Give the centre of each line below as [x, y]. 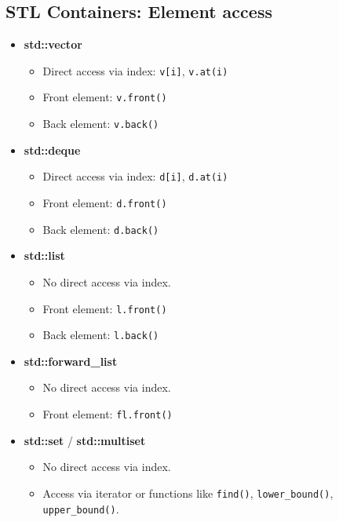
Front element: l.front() [105, 308]
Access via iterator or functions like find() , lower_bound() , [188, 493]
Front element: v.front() [105, 97]
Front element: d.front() [105, 203]
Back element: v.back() [101, 124]
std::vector [53, 44]
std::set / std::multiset [85, 440]
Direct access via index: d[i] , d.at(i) [135, 176]
